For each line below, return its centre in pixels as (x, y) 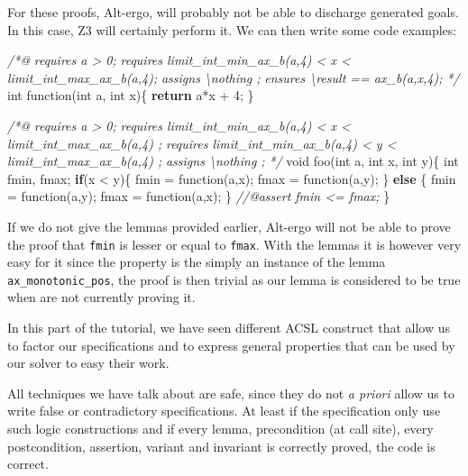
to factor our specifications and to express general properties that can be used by (231, 345)
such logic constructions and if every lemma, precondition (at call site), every (220, 428)
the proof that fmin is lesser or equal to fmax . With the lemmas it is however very (234, 244)
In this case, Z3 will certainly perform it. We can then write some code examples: (232, 29)
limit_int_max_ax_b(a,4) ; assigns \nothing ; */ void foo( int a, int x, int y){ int (233, 161)
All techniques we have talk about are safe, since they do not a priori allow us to (231, 393)
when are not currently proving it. (101, 297)
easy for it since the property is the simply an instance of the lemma (197, 262)
